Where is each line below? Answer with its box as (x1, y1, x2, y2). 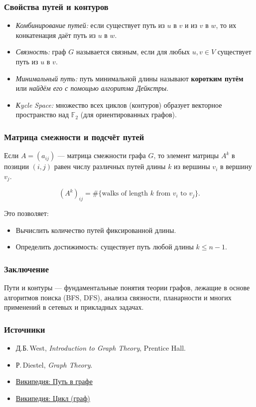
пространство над (15, 109, 69, 120)
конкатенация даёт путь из (15, 29, 96, 40)
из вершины (174, 161, 210, 172)
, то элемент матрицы (153, 150, 219, 161)
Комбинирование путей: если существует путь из (15, 20, 165, 30)
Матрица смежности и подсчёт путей (4, 130, 144, 143)
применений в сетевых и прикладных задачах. (4, 302, 144, 312)
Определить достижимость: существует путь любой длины (15, 241, 194, 252)
